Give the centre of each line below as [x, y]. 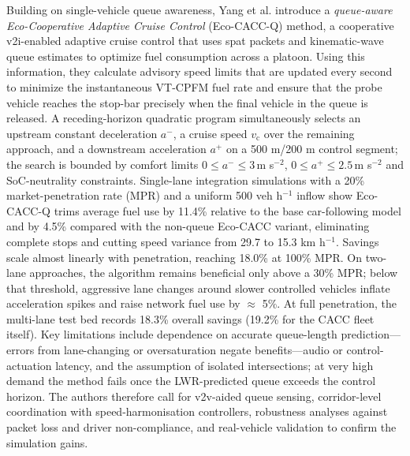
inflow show [325, 195]
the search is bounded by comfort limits [102, 164]
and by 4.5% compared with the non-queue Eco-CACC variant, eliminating [188, 226]
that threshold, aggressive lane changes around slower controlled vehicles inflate [198, 288]
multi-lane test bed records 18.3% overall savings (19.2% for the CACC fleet [190, 318]
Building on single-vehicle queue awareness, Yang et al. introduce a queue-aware [199, 9]
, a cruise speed [210, 133]
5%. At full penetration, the [330, 303]
